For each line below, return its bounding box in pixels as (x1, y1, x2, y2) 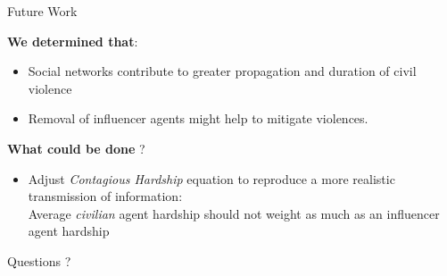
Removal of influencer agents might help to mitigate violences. (28, 109, 368, 128)
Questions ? (7, 251, 71, 270)
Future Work (7, 2, 78, 20)
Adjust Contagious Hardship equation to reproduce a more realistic (28, 169, 395, 188)
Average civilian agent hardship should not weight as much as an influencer (28, 204, 440, 222)
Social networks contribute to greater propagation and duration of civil (28, 62, 417, 80)
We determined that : (7, 31, 138, 50)
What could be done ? (7, 138, 145, 157)
